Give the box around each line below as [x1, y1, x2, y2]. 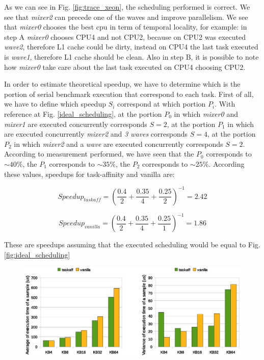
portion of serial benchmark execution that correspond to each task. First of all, [4, 88, 254, 99]
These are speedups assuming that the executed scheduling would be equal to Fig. [4, 239, 260, 250]
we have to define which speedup [4, 98, 106, 109]
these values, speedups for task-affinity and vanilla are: [4, 168, 175, 179]
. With [215, 98, 235, 109]
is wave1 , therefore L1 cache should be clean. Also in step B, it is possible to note [4, 51, 259, 62]
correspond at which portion [117, 98, 206, 109]
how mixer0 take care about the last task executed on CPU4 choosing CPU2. [4, 61, 246, 72]
